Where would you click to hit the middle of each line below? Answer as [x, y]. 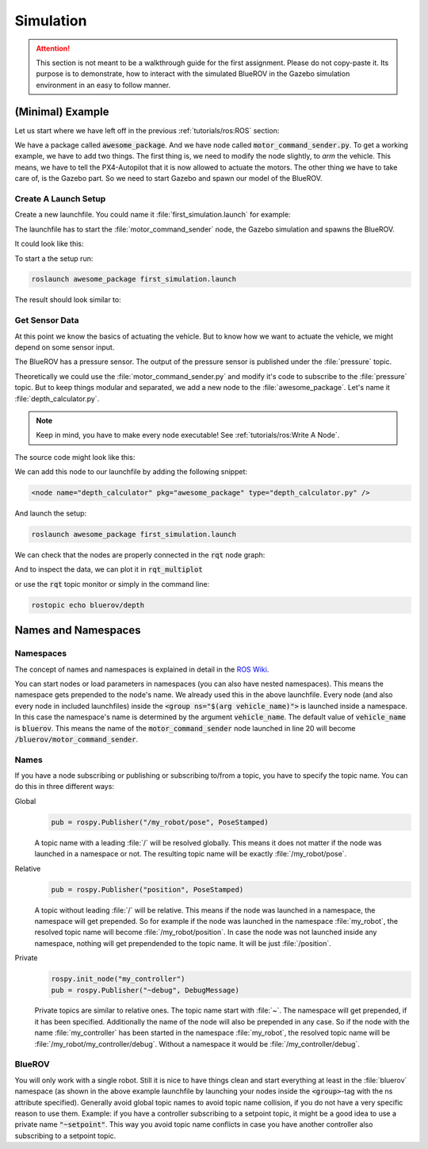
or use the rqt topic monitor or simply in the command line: [112, 584]
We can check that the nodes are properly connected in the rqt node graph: [140, 555]
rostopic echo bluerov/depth [88, 605]
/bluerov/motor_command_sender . [76, 739]
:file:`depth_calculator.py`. [57, 398]
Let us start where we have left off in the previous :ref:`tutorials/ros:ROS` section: [147, 130]
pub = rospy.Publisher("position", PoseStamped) [147, 889]
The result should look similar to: [68, 300]
